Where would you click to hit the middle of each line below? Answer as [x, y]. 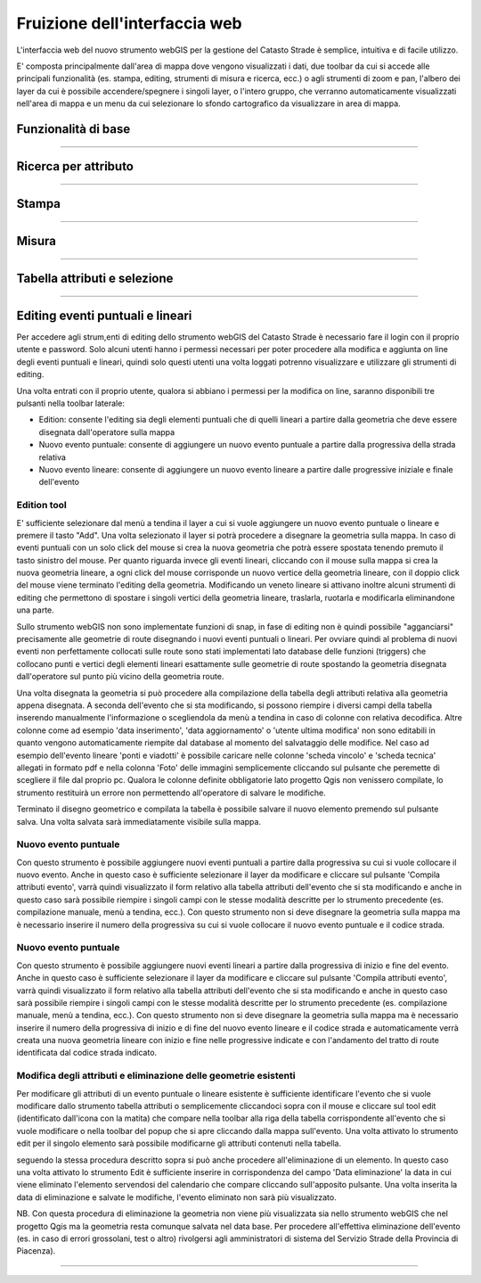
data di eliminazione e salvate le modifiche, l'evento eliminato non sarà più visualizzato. [177, 1197]
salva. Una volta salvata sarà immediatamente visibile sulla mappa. [139, 821]
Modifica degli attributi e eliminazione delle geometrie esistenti [156, 1076]
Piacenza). [36, 1251]
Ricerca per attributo [75, 166]
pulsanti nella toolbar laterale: [70, 403]
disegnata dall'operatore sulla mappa [107, 432]
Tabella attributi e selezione [95, 278]
